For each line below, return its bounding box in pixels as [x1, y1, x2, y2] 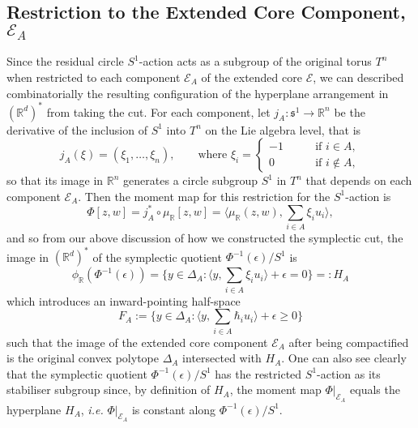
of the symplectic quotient [92, 248, 222, 265]
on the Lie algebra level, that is [205, 121, 361, 138]
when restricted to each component [6, 68, 181, 85]
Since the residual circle [6, 53, 124, 70]
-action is [345, 187, 391, 204]
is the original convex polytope [6, 349, 159, 366]
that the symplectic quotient [6, 365, 147, 382]
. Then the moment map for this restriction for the [78, 187, 331, 204]
